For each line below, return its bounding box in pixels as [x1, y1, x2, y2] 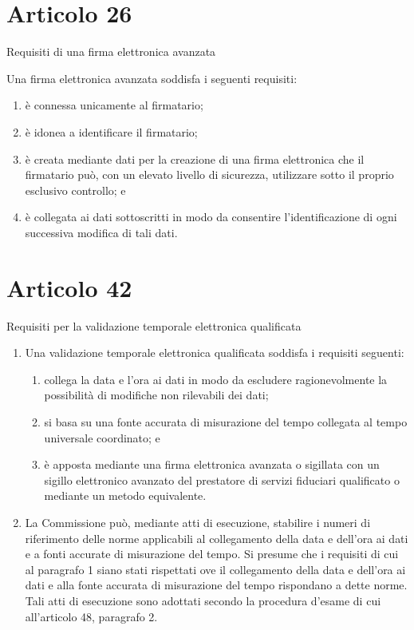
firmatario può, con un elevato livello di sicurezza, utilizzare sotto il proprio [25, 166, 394, 183]
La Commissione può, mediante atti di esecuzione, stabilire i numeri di [25, 513, 371, 530]
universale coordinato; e [44, 429, 160, 446]
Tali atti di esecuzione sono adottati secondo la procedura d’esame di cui [25, 592, 381, 608]
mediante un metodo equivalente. [44, 487, 207, 504]
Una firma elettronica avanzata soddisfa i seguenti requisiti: [6, 69, 298, 86]
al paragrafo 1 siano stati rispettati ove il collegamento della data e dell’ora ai [25, 561, 406, 577]
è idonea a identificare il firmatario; [25, 123, 198, 140]
